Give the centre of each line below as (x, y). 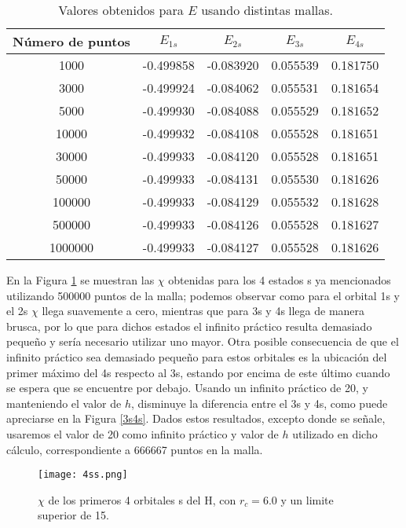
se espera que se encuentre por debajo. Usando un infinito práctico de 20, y (187, 388)
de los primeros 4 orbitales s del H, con (142, 499)
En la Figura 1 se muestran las (80, 280)
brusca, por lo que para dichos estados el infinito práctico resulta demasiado (189, 326)
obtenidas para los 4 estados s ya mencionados (280, 280)
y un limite (307, 499)
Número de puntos (71, 41)
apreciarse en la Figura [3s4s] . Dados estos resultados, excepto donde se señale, (196, 418)
